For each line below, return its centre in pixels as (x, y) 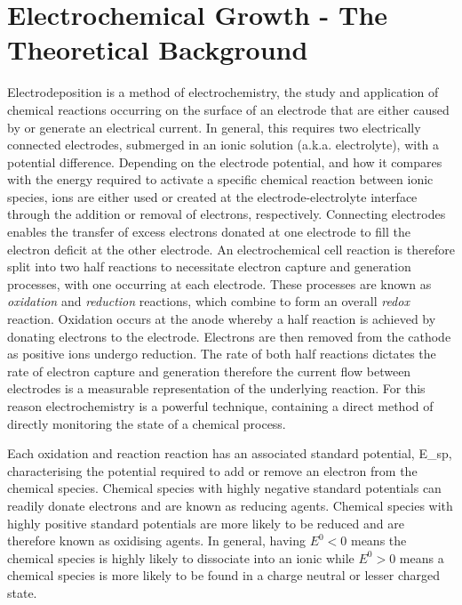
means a (422, 557)
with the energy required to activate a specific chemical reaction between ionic (220, 179)
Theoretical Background (158, 49)
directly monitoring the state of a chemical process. (147, 423)
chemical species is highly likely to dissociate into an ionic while (181, 557)
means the (378, 540)
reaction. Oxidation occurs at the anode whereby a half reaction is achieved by (222, 319)
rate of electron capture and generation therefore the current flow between (209, 371)
